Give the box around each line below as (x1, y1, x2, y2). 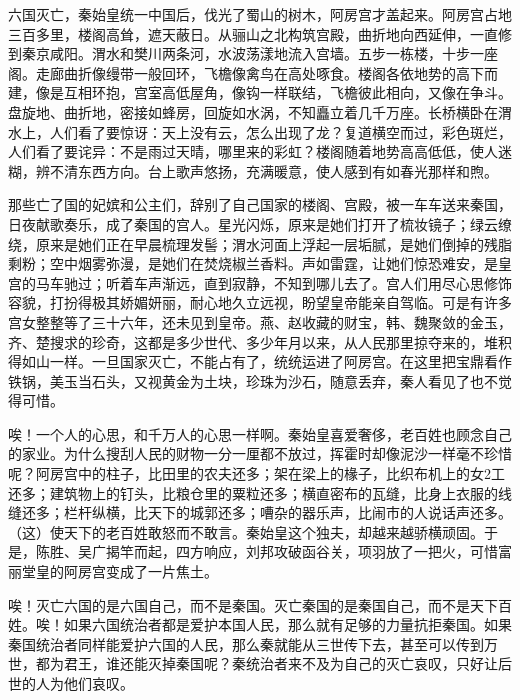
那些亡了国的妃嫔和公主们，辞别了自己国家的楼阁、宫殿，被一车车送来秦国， (8, 194, 512, 215)
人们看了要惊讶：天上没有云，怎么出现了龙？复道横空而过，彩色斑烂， (49, 121, 512, 142)
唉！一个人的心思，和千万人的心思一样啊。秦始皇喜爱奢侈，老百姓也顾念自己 (8, 423, 512, 444)
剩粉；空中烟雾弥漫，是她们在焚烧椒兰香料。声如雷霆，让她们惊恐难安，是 (8, 253, 498, 274)
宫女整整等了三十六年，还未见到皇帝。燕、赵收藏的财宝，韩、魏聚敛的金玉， (8, 311, 512, 332)
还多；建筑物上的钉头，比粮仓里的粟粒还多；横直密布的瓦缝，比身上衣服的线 (8, 482, 512, 503)
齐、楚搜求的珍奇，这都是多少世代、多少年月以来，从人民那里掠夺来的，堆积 (8, 331, 512, 352)
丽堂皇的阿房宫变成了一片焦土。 (8, 561, 218, 582)
